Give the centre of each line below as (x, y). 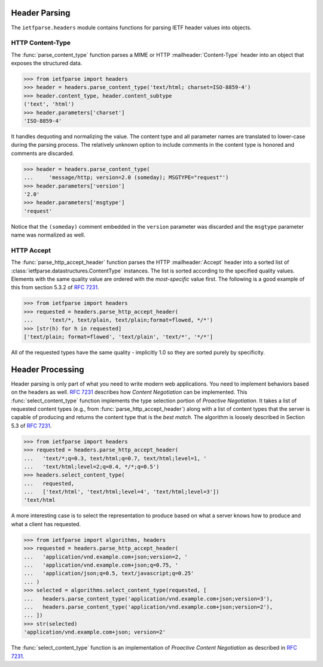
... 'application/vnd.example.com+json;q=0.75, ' (101, 565)
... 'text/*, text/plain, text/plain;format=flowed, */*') (118, 320)
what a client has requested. (46, 524)
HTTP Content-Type (41, 43)
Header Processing (48, 369)
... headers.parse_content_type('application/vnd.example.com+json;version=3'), (148, 598)
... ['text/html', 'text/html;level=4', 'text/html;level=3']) (121, 492)
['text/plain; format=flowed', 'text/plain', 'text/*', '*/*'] (118, 336)
